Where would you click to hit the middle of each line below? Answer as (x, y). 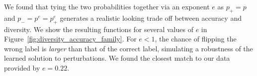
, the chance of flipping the (196, 39)
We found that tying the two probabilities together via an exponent (107, 6)
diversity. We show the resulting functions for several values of (99, 29)
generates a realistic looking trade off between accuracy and (151, 18)
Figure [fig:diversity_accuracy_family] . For (70, 39)
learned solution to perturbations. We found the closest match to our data (117, 58)
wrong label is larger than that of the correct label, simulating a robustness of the (128, 48)
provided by (22, 67)
